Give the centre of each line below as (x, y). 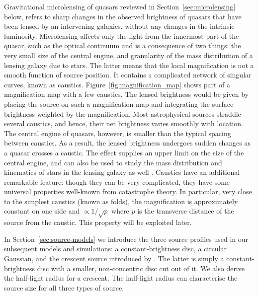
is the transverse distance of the (186, 211)
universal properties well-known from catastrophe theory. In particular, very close (128, 191)
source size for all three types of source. (64, 287)
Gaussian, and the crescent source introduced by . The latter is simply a (114, 259)
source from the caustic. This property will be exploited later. (98, 222)
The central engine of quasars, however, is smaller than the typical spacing (118, 133)
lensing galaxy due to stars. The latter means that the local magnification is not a (129, 65)
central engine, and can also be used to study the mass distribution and (113, 162)
